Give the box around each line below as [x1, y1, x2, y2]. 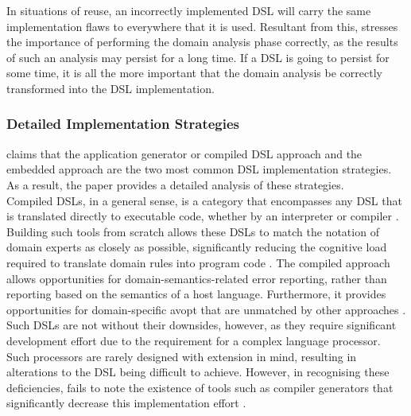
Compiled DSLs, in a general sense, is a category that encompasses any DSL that [6, 192, 402, 208]
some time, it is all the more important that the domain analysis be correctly [6, 64, 382, 81]
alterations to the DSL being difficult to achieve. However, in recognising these [6, 364, 390, 380]
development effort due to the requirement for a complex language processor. [6, 332, 381, 348]
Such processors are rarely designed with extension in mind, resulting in [6, 348, 357, 364]
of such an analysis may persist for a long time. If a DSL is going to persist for [6, 49, 390, 65]
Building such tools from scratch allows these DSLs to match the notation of [6, 223, 379, 239]
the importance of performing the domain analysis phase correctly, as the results [6, 33, 398, 50]
